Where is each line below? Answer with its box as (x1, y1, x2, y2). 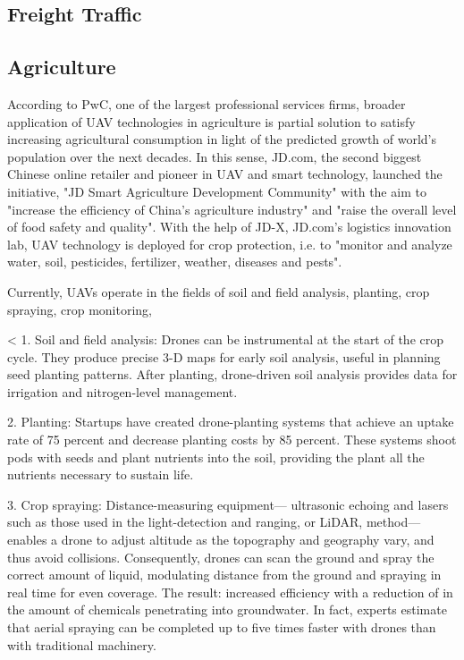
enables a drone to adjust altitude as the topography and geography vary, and (7, 530, 434, 549)
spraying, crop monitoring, (7, 300, 153, 318)
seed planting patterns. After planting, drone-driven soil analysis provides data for (7, 365, 458, 384)
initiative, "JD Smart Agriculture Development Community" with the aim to (7, 182, 426, 200)
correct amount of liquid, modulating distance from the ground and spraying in (7, 565, 442, 584)
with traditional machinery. (7, 635, 156, 654)
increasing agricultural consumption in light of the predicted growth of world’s (7, 130, 437, 148)
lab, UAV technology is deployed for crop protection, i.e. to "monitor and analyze (7, 234, 452, 253)
